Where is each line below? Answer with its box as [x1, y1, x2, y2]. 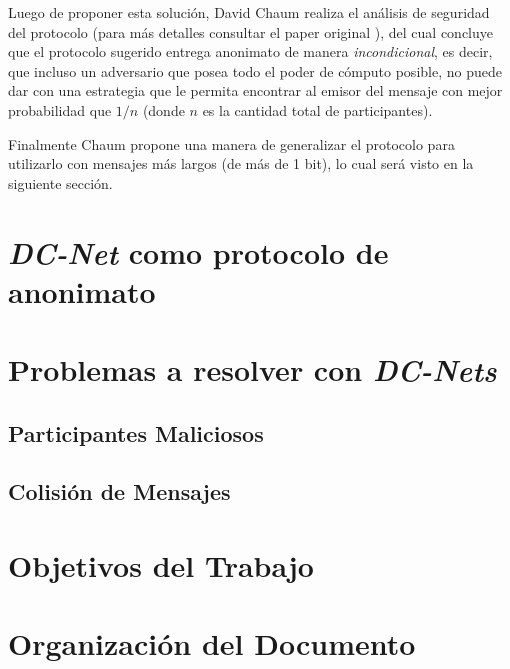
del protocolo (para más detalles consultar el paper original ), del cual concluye [8, 21, 493, 42]
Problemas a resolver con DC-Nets [8, 349, 497, 391]
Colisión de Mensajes [8, 476, 231, 507]
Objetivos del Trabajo [8, 545, 314, 586]
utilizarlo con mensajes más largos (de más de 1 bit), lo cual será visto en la [8, 153, 474, 174]
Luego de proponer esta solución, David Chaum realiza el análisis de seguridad [8, 2, 490, 22]
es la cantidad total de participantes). [202, 99, 433, 120]
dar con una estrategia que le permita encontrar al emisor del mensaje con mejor [8, 80, 503, 101]
